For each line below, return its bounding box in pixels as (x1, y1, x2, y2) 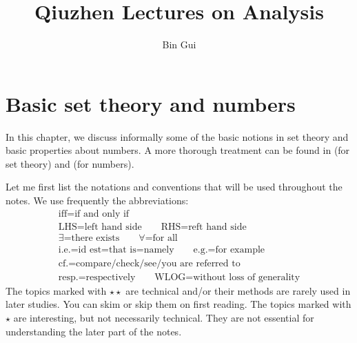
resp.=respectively (58, 272, 136, 282)
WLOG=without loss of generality (154, 272, 300, 282)
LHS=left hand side (58, 222, 142, 232)
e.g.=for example (193, 244, 265, 255)
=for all (145, 233, 178, 243)
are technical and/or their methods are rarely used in (125, 283, 351, 297)
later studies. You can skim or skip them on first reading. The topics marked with (6, 297, 351, 311)
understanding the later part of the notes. (6, 324, 182, 338)
